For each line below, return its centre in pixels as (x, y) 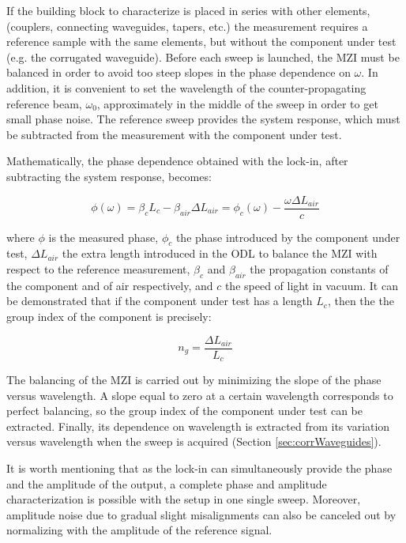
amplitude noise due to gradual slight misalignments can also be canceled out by (201, 514)
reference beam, (44, 103)
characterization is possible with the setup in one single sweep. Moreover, (184, 499)
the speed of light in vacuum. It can (311, 285)
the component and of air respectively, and (110, 285)
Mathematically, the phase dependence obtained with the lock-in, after (177, 161)
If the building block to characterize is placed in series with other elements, (188, 10)
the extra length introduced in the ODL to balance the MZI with (220, 253)
